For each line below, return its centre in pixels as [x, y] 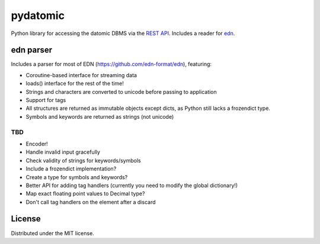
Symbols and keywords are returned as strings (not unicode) [100, 116]
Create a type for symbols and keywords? [77, 177]
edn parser [32, 50]
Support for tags [46, 100]
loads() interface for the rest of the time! [75, 84]
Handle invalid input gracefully [63, 152]
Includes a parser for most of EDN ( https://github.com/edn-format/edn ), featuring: [111, 64]
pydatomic [38, 15]
